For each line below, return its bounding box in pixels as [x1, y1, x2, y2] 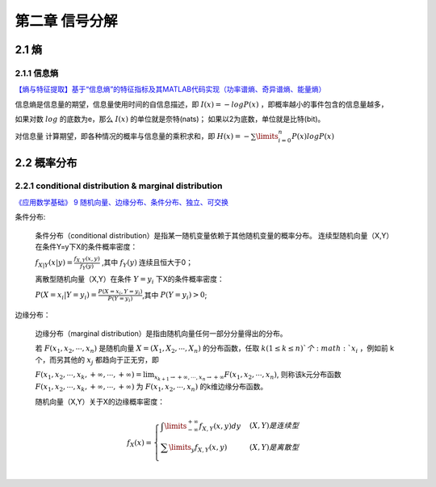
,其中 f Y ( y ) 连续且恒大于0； [101, 258, 194, 270]
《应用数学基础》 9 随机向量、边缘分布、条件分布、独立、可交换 [15, 197, 229, 207]
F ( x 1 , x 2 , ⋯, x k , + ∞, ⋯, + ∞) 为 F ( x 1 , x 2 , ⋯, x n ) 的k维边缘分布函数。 [35, 382, 268, 393]
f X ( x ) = [126, 438, 153, 449]
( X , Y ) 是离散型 [249, 443, 300, 452]
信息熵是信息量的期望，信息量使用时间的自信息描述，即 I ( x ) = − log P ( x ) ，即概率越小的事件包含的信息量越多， [15, 99, 388, 109]
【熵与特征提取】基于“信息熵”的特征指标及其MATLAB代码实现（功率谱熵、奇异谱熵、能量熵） [15, 85, 326, 94]
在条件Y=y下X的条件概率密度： [35, 242, 138, 252]
